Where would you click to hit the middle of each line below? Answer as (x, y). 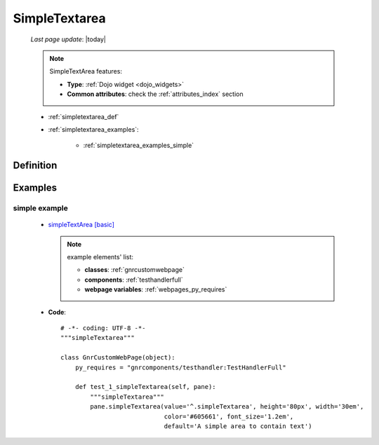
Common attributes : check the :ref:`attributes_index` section (155, 94)
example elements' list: (100, 257)
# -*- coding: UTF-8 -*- (103, 328)
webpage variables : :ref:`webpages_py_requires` (156, 289)
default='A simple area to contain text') (238, 426)
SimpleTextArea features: (86, 71)
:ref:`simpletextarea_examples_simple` (139, 145)
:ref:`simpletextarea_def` (84, 116)
